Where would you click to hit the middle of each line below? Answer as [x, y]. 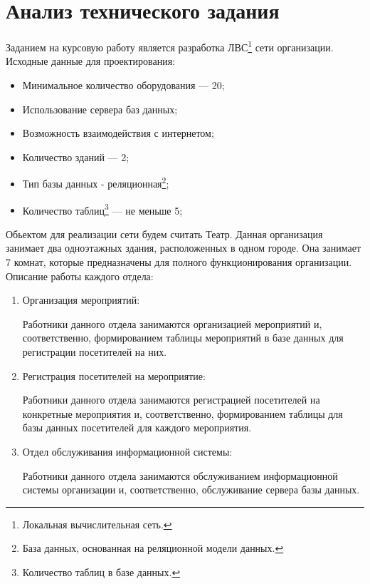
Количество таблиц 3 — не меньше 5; [102, 209]
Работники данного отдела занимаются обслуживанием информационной [180, 475]
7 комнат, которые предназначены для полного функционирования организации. [179, 262]
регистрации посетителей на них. [95, 352]
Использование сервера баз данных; [100, 109]
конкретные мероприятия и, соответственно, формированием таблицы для [183, 413]
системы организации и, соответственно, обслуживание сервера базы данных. [191, 490]
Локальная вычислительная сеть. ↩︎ [97, 524]
